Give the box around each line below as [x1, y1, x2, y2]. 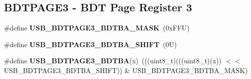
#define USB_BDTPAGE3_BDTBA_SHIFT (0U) [4, 39, 177, 49]
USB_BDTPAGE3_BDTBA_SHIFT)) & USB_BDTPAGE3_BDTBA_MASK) [4, 65, 248, 75]
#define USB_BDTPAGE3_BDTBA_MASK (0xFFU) [4, 23, 190, 33]
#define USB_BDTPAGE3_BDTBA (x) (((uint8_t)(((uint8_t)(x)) [4, 55, 222, 66]
